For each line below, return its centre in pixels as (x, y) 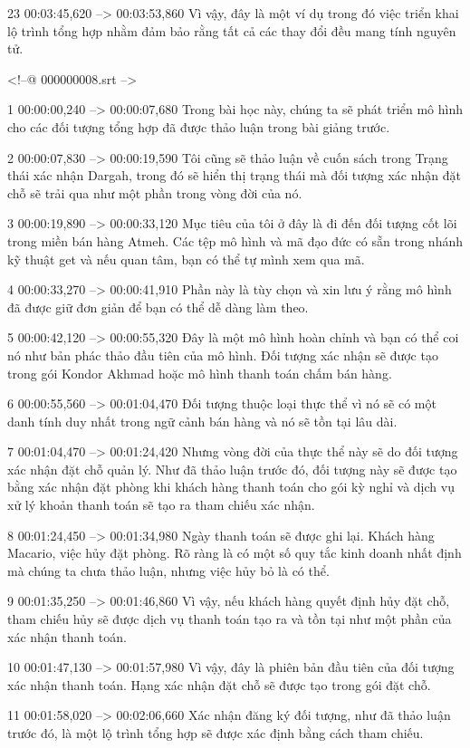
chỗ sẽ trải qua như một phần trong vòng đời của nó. (155, 192)
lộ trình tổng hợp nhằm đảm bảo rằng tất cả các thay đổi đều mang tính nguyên (232, 30)
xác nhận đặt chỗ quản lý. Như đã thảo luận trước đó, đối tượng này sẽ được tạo (232, 469)
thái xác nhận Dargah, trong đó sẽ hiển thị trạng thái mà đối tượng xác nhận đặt (234, 175)
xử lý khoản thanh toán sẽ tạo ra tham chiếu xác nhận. (161, 505)
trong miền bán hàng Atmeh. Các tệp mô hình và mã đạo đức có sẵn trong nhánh (235, 240)
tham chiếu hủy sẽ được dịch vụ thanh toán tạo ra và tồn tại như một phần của (230, 619)
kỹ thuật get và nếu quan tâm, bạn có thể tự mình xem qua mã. (186, 259)
